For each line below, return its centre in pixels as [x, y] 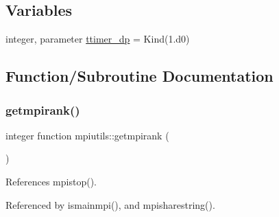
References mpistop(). [51, 181]
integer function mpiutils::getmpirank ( [87, 135]
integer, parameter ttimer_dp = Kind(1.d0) [98, 39]
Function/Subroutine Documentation [139, 76]
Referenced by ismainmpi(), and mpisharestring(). [110, 204]
